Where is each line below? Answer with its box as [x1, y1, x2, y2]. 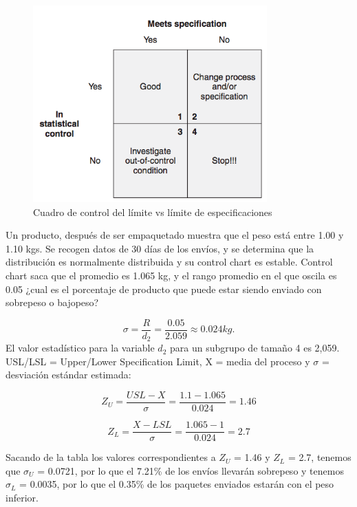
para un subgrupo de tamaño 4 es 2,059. [169, 341, 340, 355]
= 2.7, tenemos [288, 450, 351, 464]
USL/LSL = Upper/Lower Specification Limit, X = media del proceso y [6, 354, 310, 368]
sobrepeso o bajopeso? [6, 295, 99, 310]
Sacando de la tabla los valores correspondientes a [6, 450, 216, 464]
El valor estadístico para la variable [6, 341, 155, 355]
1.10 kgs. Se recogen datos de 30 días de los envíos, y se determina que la [6, 241, 314, 255]
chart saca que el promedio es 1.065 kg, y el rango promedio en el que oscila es [6, 268, 337, 282]
